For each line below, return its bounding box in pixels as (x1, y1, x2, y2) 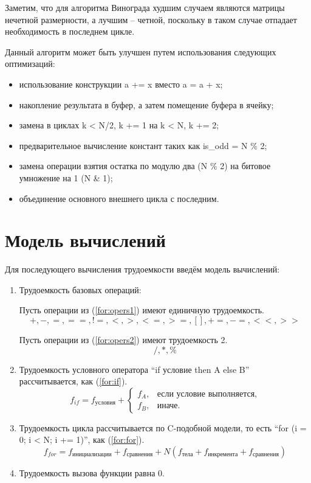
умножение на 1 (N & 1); (19, 171, 113, 184)
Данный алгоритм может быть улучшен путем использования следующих (5, 45, 276, 58)
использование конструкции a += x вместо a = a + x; (19, 77, 223, 90)
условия (95, 400, 115, 406)
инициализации (72, 451, 112, 458)
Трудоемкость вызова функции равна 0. (19, 467, 165, 479)
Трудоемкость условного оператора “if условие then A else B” (19, 363, 250, 375)
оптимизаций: (5, 57, 55, 70)
